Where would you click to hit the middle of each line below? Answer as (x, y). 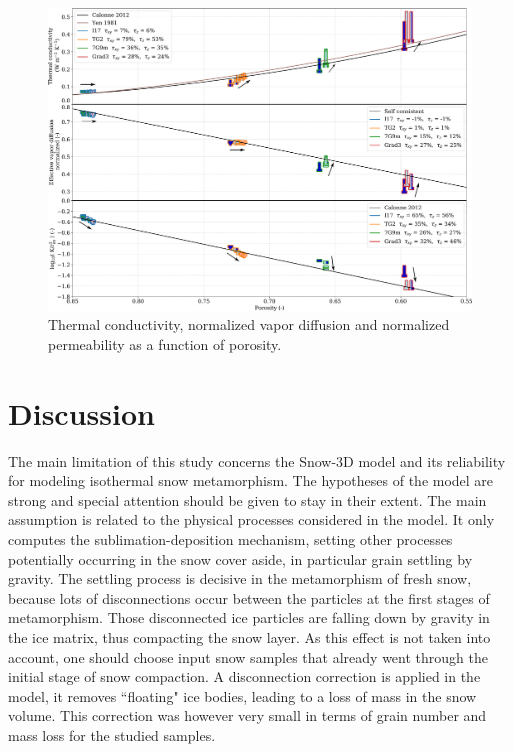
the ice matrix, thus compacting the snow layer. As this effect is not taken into (249, 636)
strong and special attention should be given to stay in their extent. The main (247, 499)
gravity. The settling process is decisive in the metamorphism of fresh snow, (240, 578)
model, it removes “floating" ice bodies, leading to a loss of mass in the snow (242, 695)
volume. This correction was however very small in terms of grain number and (247, 715)
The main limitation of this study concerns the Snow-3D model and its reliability (257, 460)
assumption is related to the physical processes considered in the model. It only (251, 519)
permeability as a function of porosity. (165, 343)
